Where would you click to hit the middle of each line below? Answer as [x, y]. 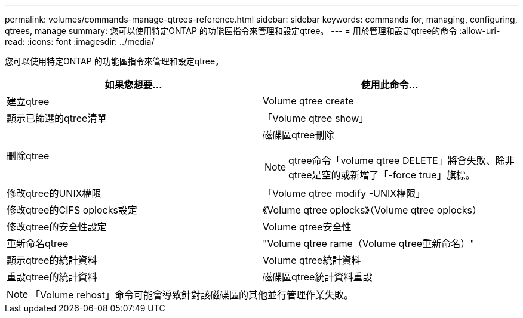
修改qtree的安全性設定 [57, 227]
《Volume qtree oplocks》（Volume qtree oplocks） [372, 210]
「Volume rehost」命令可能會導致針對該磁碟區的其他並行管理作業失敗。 [192, 295]
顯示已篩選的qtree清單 [57, 118]
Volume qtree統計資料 [312, 260]
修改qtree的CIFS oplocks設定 [72, 210]
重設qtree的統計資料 [52, 277]
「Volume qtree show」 [316, 118]
